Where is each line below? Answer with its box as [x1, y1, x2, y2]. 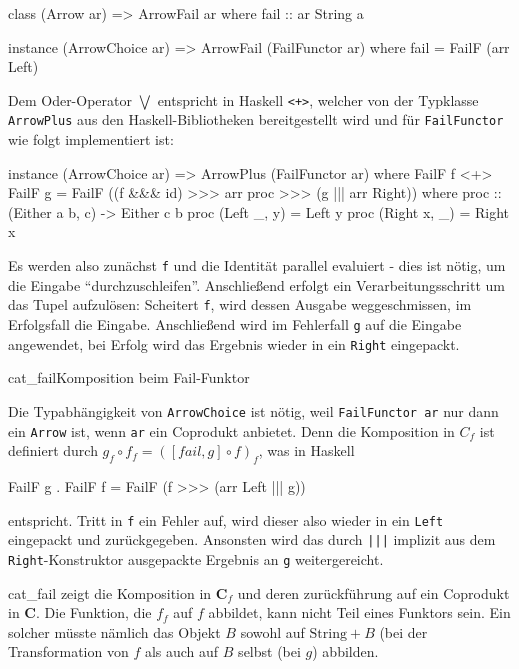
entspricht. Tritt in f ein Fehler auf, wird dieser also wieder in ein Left [8, 509, 444, 530]
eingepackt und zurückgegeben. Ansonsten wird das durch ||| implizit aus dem [8, 529, 496, 550]
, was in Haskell [258, 440, 355, 461]
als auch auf [144, 641, 219, 662]
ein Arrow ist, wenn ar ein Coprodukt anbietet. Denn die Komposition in [8, 420, 455, 441]
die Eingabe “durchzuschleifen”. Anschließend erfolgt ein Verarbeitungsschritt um [8, 274, 505, 295]
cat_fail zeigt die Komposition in [8, 582, 212, 603]
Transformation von [8, 641, 129, 662]
